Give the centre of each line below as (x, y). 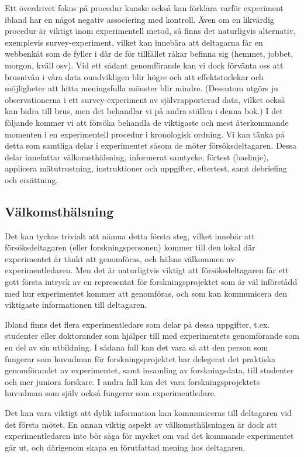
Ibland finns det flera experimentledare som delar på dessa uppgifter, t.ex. (137, 324)
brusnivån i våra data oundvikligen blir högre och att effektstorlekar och (134, 76)
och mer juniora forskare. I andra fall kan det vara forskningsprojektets (132, 381)
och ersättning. (32, 179)
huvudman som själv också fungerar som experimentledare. (110, 393)
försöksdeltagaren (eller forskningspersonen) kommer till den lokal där (130, 247)
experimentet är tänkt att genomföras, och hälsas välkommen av (120, 258)
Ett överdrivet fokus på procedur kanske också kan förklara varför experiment (144, 8)
